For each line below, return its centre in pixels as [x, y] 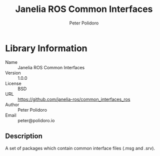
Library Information [46, 48]
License [13, 83]
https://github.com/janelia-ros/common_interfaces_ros [74, 99]
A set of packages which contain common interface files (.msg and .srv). [80, 148]
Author [12, 104]
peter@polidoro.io [36, 120]
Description [24, 136]
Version [13, 73]
